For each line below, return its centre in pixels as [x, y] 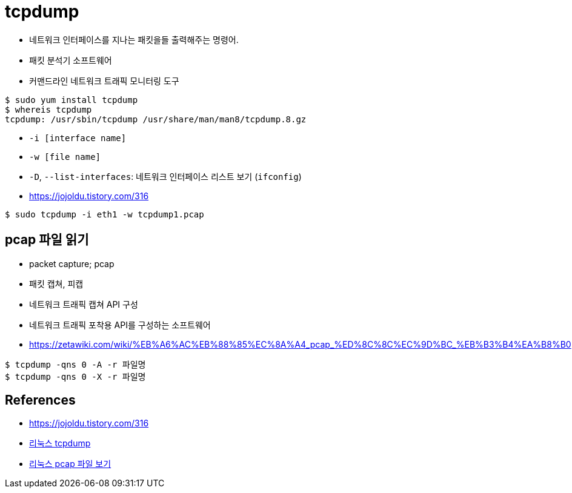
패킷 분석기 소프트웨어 [71, 60]
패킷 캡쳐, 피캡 [56, 283]
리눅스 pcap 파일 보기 [70, 464]
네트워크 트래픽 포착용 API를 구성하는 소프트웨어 [120, 325]
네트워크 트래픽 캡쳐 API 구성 [84, 304]
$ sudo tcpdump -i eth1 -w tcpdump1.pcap [105, 214]
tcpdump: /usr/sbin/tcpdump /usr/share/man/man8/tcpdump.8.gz [156, 119]
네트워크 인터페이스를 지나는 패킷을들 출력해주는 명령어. [134, 39]
